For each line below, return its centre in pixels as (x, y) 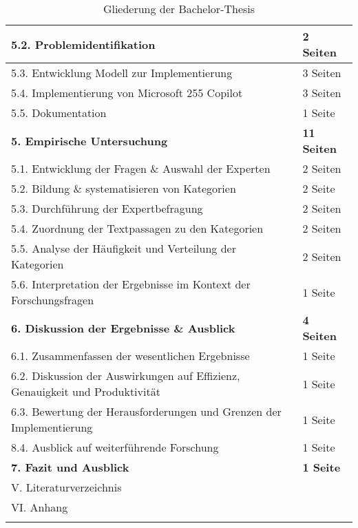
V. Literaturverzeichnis (66, 487)
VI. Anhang (40, 507)
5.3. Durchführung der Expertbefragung (107, 208)
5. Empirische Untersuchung (89, 140)
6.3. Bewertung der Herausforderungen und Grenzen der (146, 411)
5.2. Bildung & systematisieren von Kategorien (124, 188)
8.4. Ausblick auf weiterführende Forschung (115, 447)
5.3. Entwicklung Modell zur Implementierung (122, 73)
